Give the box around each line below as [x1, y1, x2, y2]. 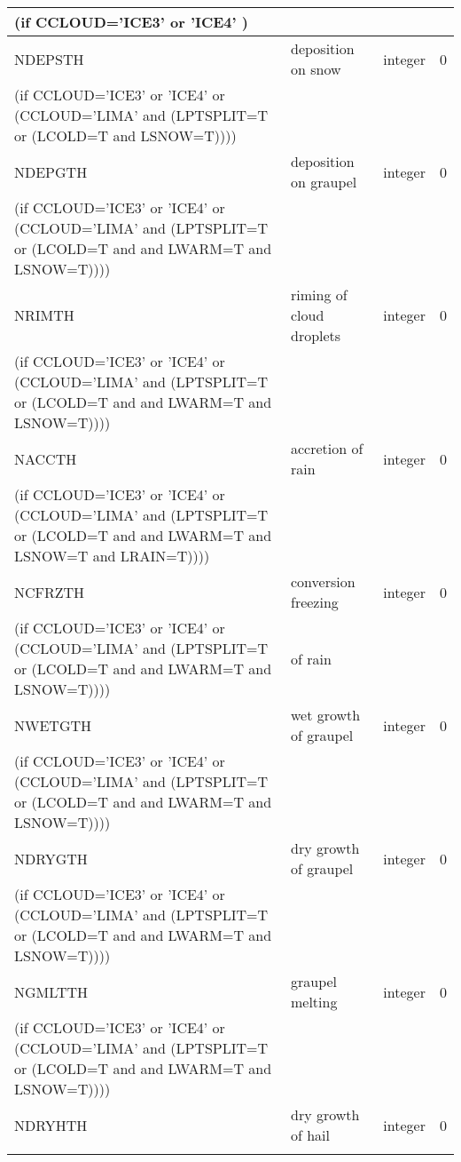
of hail [290, 1125, 331, 1145]
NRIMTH [14, 305, 74, 325]
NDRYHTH [14, 1114, 88, 1135]
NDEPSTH [14, 48, 84, 69]
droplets [290, 325, 341, 346]
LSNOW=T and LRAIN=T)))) [14, 545, 210, 566]
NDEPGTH [14, 161, 88, 182]
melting [290, 991, 338, 1012]
